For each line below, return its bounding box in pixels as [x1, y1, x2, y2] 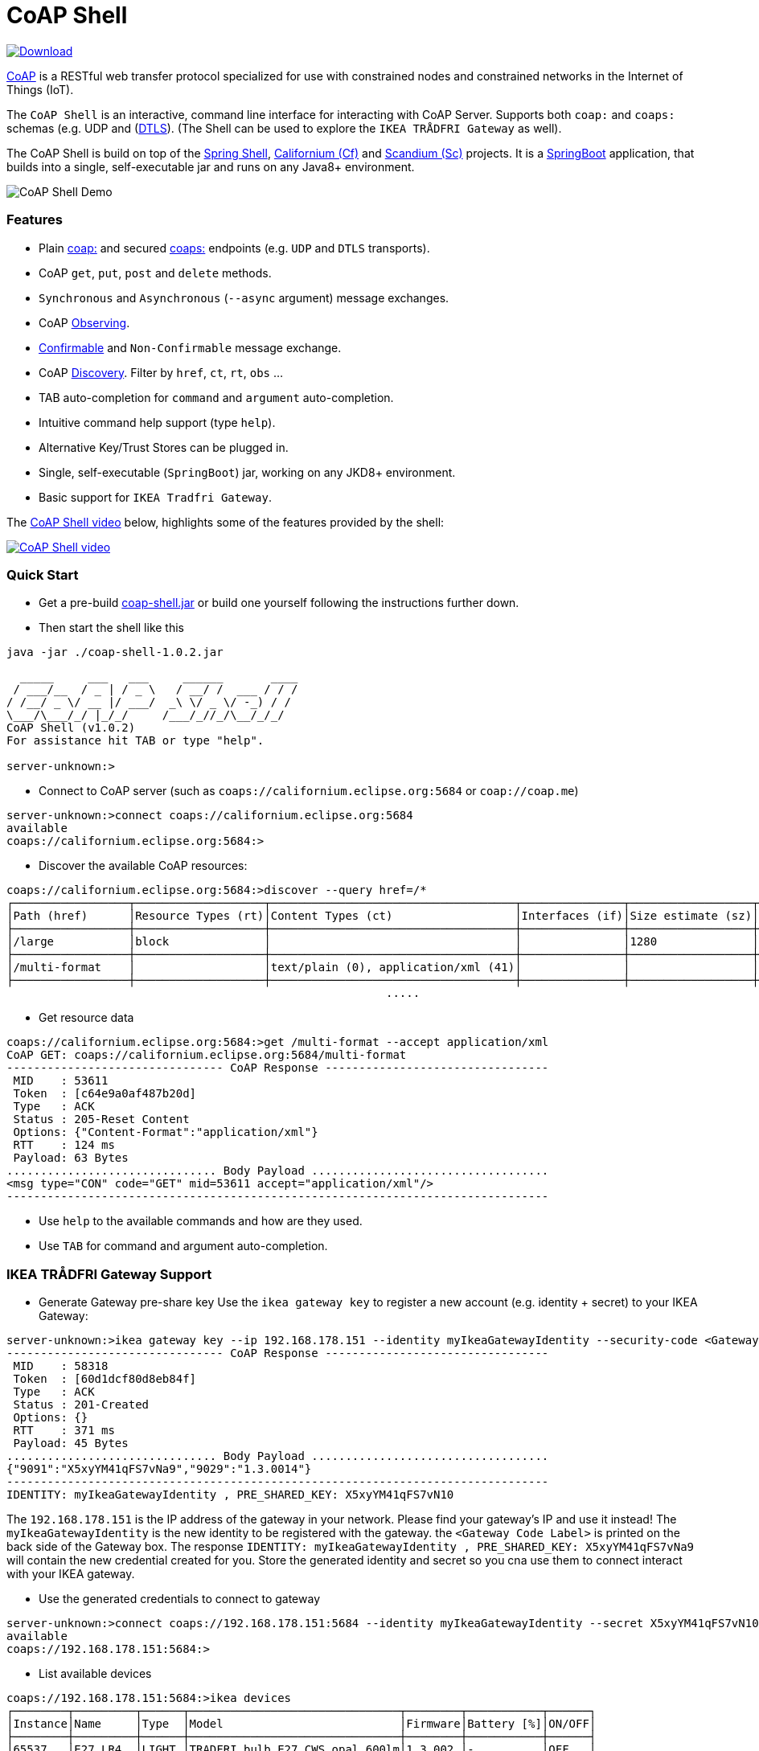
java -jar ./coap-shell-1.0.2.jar [6, 646, 224, 659]
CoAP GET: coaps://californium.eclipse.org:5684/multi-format [6, 1048, 407, 1062]
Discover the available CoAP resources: [39, 859, 248, 873]
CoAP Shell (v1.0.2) [6, 721, 136, 735]
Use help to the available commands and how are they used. [39, 1214, 363, 1228]
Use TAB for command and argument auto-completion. [39, 1239, 328, 1253]
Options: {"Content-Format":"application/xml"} [13, 1126, 318, 1139]
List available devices [39, 1667, 152, 1680]
